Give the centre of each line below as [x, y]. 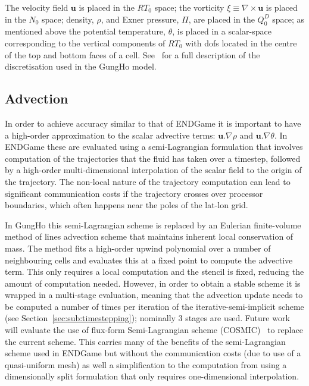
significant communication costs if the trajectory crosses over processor [134, 193]
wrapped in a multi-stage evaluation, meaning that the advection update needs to [154, 295]
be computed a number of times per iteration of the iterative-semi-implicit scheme [154, 306]
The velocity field [37, 7]
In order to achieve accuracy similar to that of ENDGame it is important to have [153, 123]
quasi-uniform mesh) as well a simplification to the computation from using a [146, 364]
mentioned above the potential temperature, [85, 31]
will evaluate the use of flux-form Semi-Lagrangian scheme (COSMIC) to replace [154, 330]
